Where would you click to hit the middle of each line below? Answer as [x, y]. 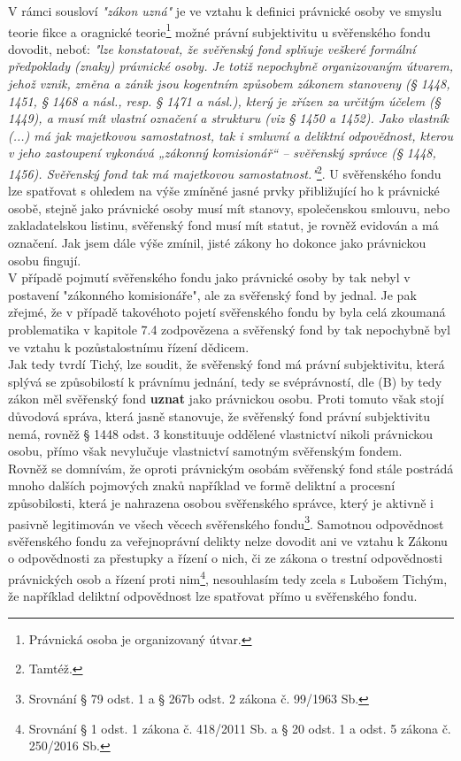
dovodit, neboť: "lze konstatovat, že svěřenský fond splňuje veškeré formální [212, 48]
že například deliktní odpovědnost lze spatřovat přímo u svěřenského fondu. [213, 596]
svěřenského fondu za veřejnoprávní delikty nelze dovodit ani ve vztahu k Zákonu [228, 540]
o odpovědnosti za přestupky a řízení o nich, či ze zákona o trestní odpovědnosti [225, 558]
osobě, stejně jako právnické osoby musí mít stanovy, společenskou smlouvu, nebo [229, 208]
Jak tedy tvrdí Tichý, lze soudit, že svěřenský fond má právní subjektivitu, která [227, 364]
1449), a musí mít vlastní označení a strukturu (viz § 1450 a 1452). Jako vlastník [229, 118]
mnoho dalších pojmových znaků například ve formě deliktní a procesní [202, 485]
